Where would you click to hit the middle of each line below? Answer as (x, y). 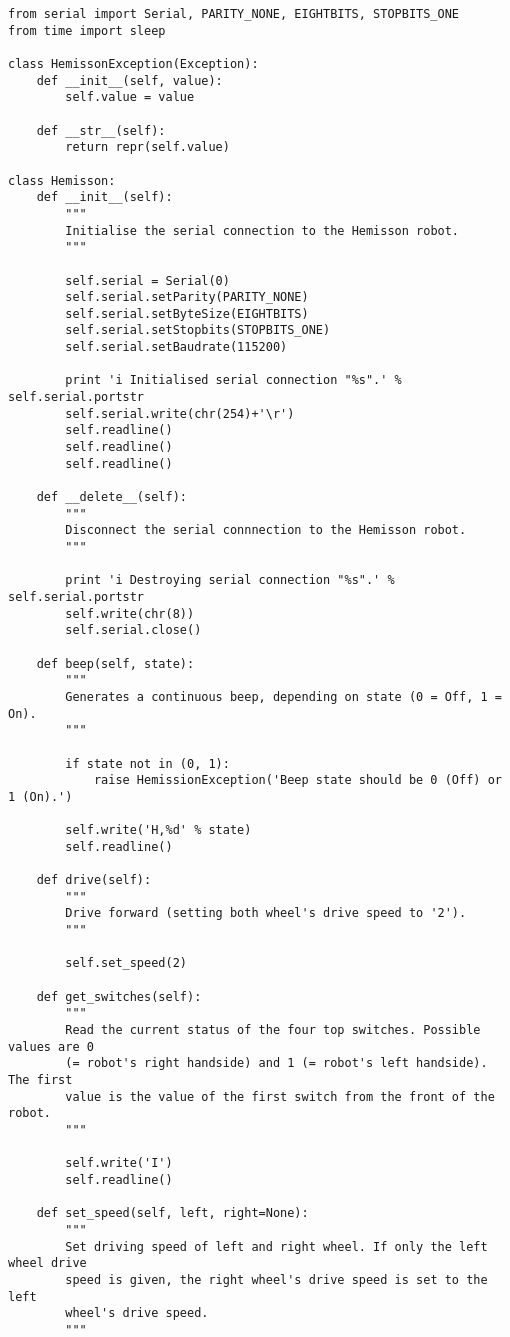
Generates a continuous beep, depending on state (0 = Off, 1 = (283, 696)
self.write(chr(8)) (130, 613)
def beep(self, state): (115, 663)
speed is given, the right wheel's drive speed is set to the (276, 1279)
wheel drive (47, 1263)
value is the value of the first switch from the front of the (280, 1096)
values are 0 (51, 1046)
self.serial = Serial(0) (147, 280)
